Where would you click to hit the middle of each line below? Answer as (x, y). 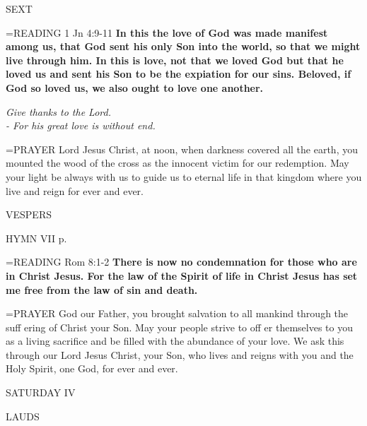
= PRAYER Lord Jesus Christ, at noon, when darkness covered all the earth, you (182, 149)
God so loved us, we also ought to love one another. (135, 87)
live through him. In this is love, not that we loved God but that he (175, 60)
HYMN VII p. (36, 238)
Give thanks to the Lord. (58, 111)
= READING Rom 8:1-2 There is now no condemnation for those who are (181, 262)
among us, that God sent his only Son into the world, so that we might (183, 46)
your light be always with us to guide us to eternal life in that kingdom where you (184, 176)
